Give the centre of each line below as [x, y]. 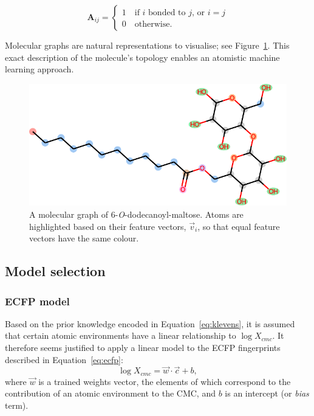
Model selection [55, 271]
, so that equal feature [239, 226]
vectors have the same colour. [84, 238]
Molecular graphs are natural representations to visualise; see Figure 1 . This [147, 45]
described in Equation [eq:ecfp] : [64, 359]
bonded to [167, 12]
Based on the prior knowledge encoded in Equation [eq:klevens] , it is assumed [150, 323]
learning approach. [39, 69]
